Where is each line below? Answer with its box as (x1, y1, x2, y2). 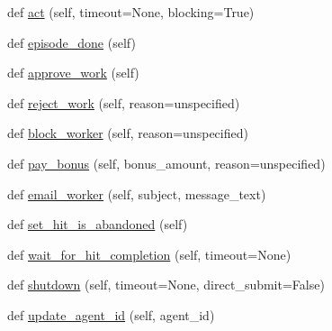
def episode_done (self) (7, 32, 136, 51)
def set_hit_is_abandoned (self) (7, 215, 188, 234)
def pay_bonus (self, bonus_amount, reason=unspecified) (7, 153, 326, 172)
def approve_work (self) (7, 63, 139, 82)
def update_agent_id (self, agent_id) (7, 305, 215, 324)
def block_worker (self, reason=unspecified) (7, 124, 248, 143)
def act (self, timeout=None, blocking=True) (7, 3, 255, 21)
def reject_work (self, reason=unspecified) (7, 93, 240, 112)
